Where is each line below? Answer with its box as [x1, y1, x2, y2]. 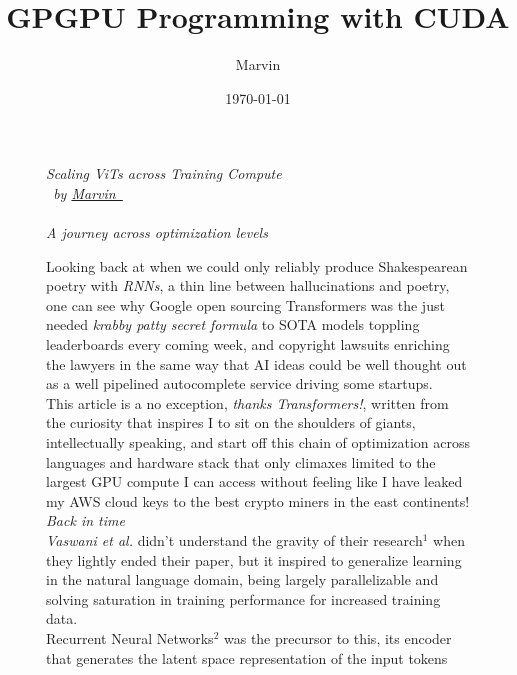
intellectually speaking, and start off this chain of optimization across [46, 432, 470, 453]
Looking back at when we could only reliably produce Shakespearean [46, 255, 468, 276]
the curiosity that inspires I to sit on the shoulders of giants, [46, 412, 416, 433]
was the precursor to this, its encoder [223, 627, 452, 648]
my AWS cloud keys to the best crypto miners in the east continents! [46, 490, 470, 511]
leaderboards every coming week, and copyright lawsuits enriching [46, 334, 450, 355]
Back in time [46, 510, 125, 531]
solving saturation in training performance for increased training [46, 588, 441, 609]
